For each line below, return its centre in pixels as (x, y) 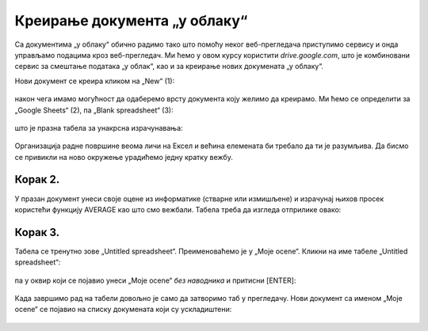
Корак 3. (37, 232)
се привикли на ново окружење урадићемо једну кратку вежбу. (124, 157)
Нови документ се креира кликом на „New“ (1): (95, 81)
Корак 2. (37, 179)
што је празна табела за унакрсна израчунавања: (99, 127)
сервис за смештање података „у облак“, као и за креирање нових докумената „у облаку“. (169, 67)
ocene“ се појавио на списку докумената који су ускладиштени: (123, 310)
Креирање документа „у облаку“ (131, 21)
